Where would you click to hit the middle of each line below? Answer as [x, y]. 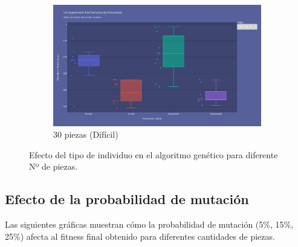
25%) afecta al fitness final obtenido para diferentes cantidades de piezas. [140, 236]
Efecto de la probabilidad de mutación [127, 199]
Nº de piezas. [53, 166]
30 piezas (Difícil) [86, 134]
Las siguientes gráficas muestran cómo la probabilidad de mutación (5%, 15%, [149, 224]
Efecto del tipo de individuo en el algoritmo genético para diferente [154, 154]
